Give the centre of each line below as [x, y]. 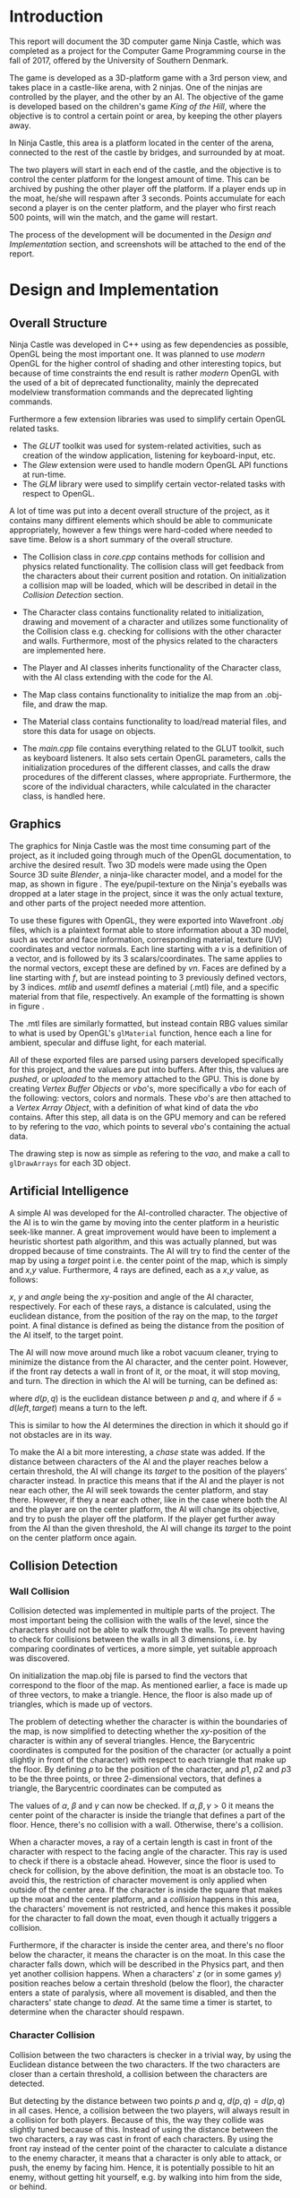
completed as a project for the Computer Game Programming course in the [148, 50]
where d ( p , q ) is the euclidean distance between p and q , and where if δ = [146, 1398]
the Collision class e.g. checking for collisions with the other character [152, 631]
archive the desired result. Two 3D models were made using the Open [138, 865]
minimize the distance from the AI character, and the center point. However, [149, 1362]
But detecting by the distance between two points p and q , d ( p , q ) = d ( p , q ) [147, 2100]
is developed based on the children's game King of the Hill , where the [138, 106]
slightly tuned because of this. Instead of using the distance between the [144, 2129]
